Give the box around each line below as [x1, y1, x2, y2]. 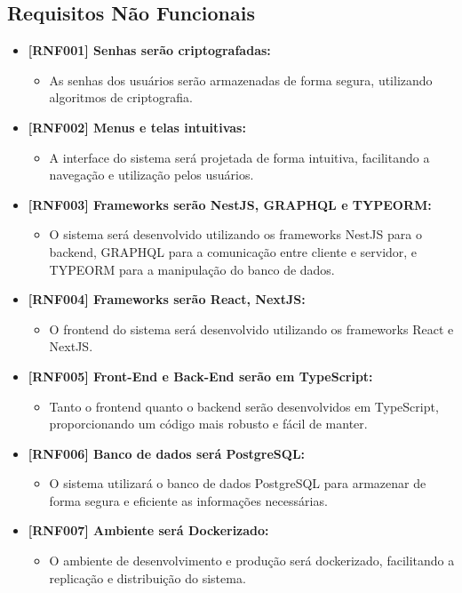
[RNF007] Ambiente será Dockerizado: [28, 521, 269, 540]
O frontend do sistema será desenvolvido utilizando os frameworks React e [49, 319, 454, 338]
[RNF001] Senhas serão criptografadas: [28, 41, 271, 60]
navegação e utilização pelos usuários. [49, 165, 254, 184]
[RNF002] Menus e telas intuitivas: [28, 117, 246, 136]
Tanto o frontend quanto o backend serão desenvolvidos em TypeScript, [49, 397, 439, 415]
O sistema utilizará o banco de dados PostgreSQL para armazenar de [49, 474, 426, 493]
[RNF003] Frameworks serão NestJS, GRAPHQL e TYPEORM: [28, 195, 432, 213]
